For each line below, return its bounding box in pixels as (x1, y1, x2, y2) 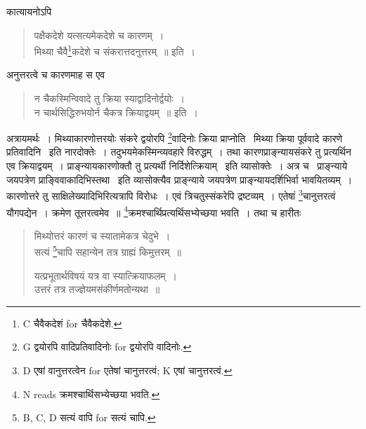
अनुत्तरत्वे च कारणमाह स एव (6, 67, 105, 82)
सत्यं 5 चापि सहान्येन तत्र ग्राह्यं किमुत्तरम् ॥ (34, 243, 182, 259)
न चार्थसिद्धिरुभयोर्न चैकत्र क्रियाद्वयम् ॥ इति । (34, 104, 198, 119)
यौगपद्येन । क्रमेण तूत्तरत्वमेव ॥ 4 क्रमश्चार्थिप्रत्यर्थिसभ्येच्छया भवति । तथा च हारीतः (6, 203, 301, 219)
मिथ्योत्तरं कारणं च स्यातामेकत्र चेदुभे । (34, 228, 171, 243)
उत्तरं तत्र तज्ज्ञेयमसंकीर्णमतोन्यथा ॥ (34, 282, 160, 297)
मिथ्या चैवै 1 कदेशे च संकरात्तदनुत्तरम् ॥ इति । (34, 42, 196, 58)
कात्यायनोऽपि (6, 4, 52, 18)
